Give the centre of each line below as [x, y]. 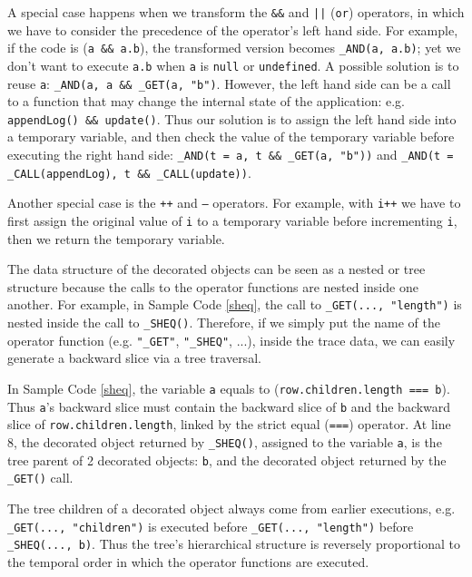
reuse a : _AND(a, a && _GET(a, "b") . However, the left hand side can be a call [229, 83]
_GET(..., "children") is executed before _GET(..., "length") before [211, 526]
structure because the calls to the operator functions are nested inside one [213, 286]
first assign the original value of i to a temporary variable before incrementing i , [232, 221]
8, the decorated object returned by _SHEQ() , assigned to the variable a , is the [225, 442]
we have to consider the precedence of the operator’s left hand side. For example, [233, 29]
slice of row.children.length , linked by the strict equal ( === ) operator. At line [229, 424]
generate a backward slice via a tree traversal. [134, 358]
